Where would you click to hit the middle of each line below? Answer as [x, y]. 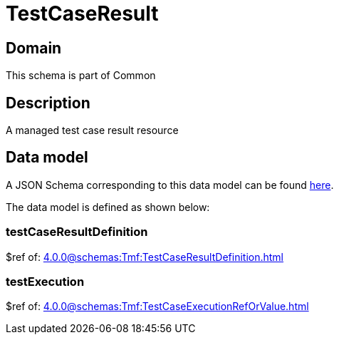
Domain [34, 48]
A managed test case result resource [92, 130]
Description [48, 103]
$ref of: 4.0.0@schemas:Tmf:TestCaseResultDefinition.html [145, 257]
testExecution [45, 281]
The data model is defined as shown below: [108, 207]
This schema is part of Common [81, 76]
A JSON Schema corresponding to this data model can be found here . [170, 185]
